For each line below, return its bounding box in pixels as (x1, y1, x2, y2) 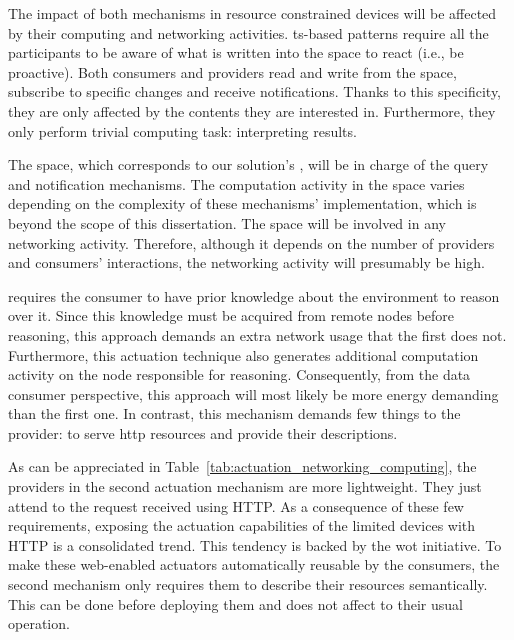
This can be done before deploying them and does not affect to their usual (8, 593, 463, 614)
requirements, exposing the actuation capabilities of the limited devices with (8, 515, 476, 536)
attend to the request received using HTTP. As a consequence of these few (8, 495, 464, 516)
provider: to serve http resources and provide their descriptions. (8, 422, 398, 443)
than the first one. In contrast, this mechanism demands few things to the (8, 403, 461, 424)
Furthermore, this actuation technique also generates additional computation (8, 344, 479, 365)
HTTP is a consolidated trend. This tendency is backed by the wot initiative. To (8, 534, 502, 555)
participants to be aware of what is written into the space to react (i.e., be (8, 42, 464, 63)
